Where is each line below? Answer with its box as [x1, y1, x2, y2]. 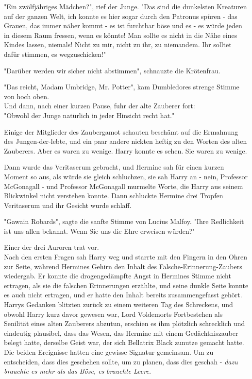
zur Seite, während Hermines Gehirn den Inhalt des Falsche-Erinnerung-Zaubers [4, 261, 242, 271]
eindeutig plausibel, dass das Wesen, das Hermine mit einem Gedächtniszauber [4, 327, 238, 338]
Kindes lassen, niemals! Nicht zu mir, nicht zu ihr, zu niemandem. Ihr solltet [4, 39, 232, 50]
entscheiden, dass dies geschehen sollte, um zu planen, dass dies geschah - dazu [4, 356, 238, 366]
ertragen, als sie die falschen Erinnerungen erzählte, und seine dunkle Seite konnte [4, 280, 249, 290]
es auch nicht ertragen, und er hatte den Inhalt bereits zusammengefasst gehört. [4, 290, 242, 300]
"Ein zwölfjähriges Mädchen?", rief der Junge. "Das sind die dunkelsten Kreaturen [4, 1, 247, 11]
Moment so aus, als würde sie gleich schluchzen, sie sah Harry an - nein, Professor [4, 171, 248, 181]
